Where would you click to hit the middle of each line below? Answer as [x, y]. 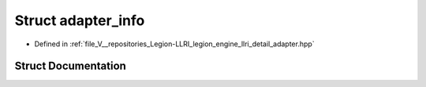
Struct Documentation [70, 66]
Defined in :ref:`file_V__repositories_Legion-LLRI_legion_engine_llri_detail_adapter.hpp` [174, 44]
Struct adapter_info [80, 20]
